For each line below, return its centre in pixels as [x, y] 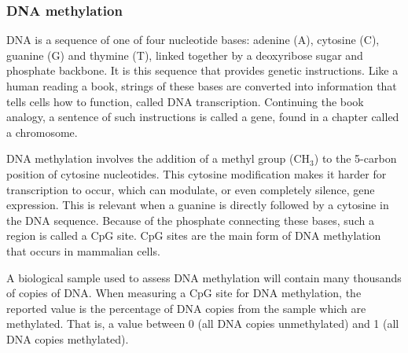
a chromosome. [42, 132]
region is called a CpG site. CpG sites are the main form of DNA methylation [194, 235]
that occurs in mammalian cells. [83, 250]
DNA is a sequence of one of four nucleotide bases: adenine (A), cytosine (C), [193, 40]
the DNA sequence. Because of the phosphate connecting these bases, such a [190, 220]
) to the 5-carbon [355, 158]
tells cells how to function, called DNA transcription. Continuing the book [185, 101]
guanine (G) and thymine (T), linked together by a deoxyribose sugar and [185, 55]
